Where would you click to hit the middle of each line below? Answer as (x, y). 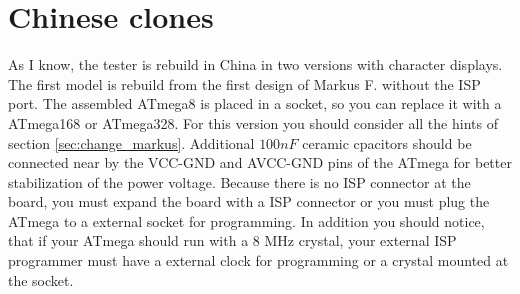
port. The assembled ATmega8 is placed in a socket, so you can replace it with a (255, 103)
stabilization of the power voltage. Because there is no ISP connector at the (239, 181)
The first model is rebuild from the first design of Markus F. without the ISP (244, 83)
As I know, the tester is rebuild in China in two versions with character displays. (255, 64)
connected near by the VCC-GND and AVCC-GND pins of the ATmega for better (260, 162)
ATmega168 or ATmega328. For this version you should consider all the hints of (253, 122)
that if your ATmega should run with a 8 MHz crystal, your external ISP (232, 240)
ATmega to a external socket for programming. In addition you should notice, (246, 220)
